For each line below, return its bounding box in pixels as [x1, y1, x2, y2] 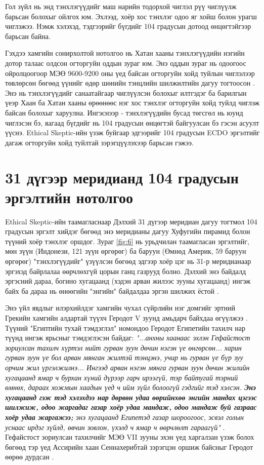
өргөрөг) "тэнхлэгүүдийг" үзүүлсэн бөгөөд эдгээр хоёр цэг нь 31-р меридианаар [5, 256, 251, 266]
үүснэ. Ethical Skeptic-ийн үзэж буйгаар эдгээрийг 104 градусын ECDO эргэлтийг [5, 127, 260, 138]
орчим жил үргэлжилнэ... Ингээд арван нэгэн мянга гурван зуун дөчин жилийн [5, 362, 250, 372]
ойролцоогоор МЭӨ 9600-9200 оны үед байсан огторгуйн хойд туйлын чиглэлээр [5, 67, 255, 78]
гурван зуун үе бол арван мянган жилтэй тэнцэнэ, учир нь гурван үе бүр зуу [5, 352, 243, 363]
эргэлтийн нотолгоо [5, 186, 134, 207]
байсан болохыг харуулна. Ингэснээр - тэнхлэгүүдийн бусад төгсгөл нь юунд [5, 107, 243, 118]
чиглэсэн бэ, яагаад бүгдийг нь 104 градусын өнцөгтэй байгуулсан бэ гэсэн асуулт [5, 117, 259, 128]
